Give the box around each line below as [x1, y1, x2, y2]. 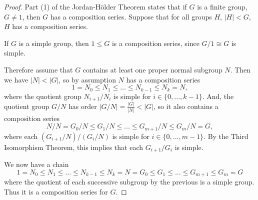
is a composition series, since [111, 37, 199, 48]
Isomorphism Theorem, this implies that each [4, 141, 143, 152]
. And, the [202, 90, 234, 101]
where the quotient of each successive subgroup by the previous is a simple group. [4, 176, 254, 187]
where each [4, 130, 38, 141]
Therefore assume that [4, 64, 73, 74]
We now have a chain [4, 159, 69, 169]
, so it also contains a [153, 101, 218, 111]
